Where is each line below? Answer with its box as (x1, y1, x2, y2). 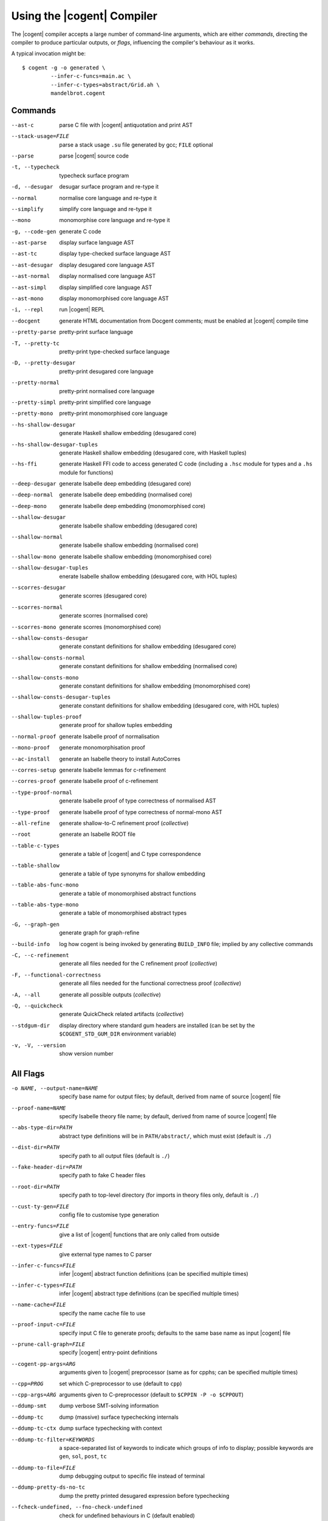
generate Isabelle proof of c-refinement (59, 778, 159, 785)
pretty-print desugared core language (59, 367, 154, 375)
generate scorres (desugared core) (59, 592, 147, 599)
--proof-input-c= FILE (11, 1321, 76, 1328)
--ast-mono (11, 295, 44, 302)
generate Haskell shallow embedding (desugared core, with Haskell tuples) (59, 449, 247, 456)
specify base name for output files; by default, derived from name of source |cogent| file (59, 1093, 281, 1101)
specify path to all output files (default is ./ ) (59, 1152, 170, 1159)
